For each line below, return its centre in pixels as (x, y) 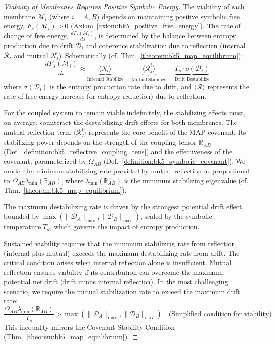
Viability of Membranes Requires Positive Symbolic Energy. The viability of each (124, 6)
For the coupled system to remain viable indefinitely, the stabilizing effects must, (125, 112)
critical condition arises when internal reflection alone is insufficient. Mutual (118, 262)
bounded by (21, 216)
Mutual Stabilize (149, 80)
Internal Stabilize (105, 79)
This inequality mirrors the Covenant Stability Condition (89, 327)
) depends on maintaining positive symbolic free (168, 16)
